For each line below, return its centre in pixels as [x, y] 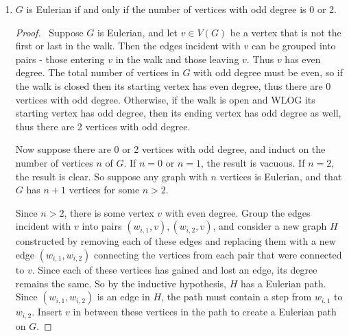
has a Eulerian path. [283, 283]
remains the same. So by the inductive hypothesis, [121, 283]
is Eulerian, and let [137, 32]
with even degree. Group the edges [238, 212]
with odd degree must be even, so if [268, 72]
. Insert [47, 312]
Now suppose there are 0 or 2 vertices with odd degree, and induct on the [170, 149]
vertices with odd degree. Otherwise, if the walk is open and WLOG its [165, 99]
